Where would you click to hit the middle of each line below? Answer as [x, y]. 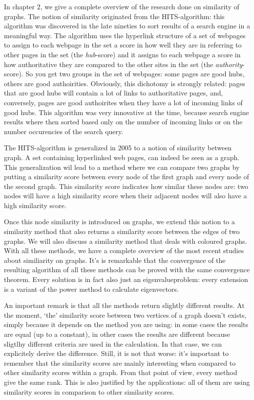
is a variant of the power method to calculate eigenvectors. [92, 289]
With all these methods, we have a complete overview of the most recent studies [124, 250]
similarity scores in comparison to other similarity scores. [89, 391]
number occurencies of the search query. [64, 131]
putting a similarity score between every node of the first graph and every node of [127, 176]
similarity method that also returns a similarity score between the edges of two [122, 231]
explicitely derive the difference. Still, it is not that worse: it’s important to [116, 353]
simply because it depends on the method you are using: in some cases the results [126, 324]
